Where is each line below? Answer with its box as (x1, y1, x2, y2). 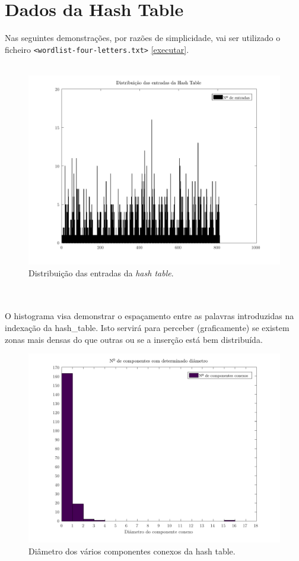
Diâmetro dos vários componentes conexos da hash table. (28, 544, 236, 557)
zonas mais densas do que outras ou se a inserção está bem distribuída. (5, 333, 263, 345)
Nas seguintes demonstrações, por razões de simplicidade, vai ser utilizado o (5, 31, 281, 44)
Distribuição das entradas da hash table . (28, 266, 174, 279)
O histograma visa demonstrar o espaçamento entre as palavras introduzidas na (5, 310, 294, 322)
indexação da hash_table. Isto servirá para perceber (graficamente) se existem (5, 321, 290, 333)
